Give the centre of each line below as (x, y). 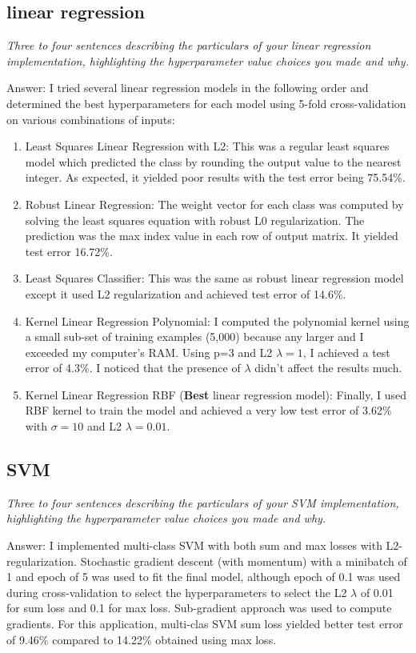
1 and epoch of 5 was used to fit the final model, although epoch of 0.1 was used (204, 577)
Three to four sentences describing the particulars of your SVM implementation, (203, 502)
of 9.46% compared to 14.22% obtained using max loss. (142, 639)
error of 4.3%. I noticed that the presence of (133, 368)
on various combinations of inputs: (91, 119)
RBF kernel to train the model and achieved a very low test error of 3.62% (208, 410)
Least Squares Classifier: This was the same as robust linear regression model (214, 278)
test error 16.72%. (69, 251)
